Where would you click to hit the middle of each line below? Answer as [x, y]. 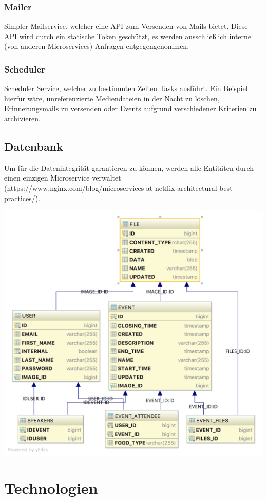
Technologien [51, 488]
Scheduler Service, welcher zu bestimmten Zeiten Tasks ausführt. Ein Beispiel [126, 88]
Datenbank [34, 146]
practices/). [22, 198]
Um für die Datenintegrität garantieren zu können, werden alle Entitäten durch [129, 167]
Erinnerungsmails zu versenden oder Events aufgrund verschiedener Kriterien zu [130, 108]
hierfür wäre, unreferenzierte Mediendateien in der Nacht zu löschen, [112, 98]
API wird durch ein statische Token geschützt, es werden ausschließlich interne [128, 36]
